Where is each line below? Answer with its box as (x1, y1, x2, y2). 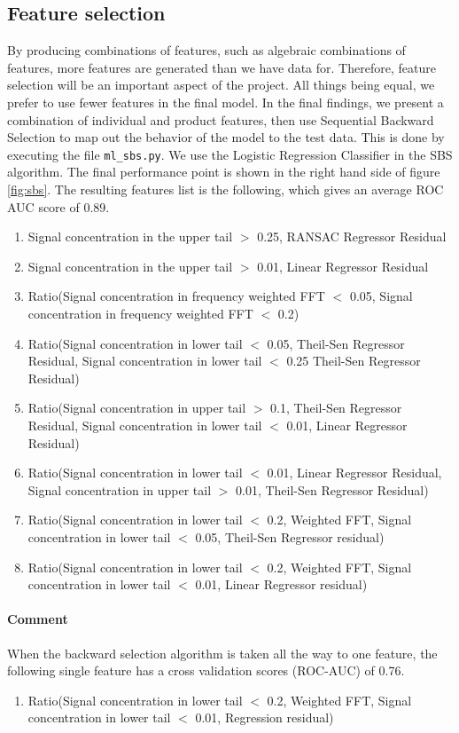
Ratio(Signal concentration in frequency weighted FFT (27, 287, 325, 305)
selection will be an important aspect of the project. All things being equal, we (7, 75, 435, 94)
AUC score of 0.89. (7, 197, 110, 216)
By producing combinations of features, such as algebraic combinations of (7, 41, 406, 59)
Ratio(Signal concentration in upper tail (27, 398, 246, 417)
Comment (7, 610, 68, 628)
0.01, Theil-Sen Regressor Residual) (236, 480, 429, 499)
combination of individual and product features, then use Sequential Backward (7, 110, 434, 129)
